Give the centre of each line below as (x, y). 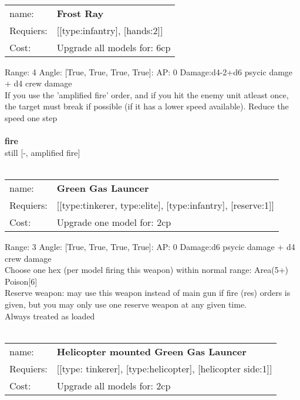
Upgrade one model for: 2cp (114, 222)
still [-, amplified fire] (43, 152)
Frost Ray (80, 13)
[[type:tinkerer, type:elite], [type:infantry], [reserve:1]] (165, 205)
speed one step (31, 117)
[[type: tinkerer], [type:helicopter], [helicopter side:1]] (164, 368)
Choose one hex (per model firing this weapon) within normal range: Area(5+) (146, 270)
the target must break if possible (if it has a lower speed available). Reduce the (147, 106)
